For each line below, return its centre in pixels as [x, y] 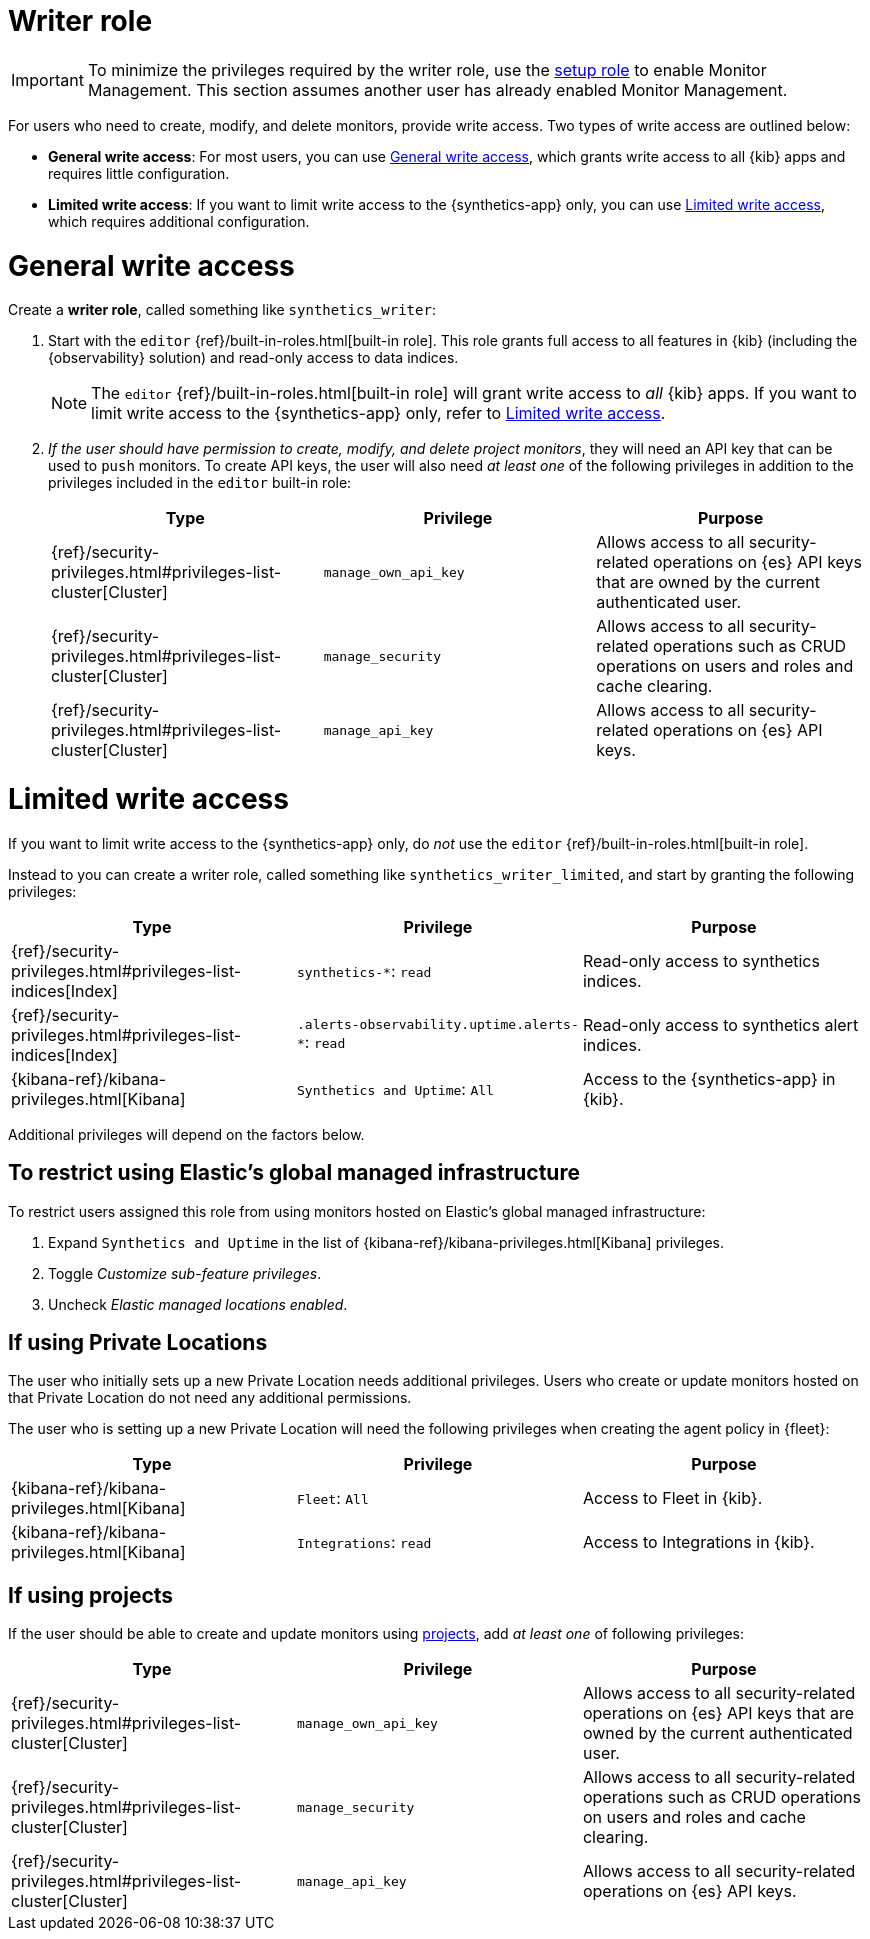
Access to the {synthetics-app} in [709, 1078]
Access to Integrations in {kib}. [698, 1542]
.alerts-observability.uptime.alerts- [437, 1025]
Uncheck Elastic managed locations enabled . [198, 1304]
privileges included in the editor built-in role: [200, 483]
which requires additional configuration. [179, 221]
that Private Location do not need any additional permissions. [210, 1398]
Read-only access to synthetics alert [720, 1024]
